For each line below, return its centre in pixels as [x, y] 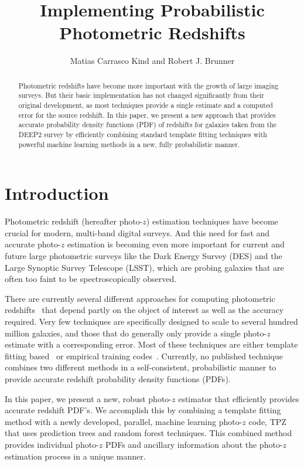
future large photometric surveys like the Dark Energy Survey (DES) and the [144, 256]
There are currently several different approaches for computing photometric [140, 298]
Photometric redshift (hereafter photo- [74, 221]
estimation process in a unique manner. [75, 456]
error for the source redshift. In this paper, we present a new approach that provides [147, 115]
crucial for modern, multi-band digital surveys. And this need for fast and [137, 232]
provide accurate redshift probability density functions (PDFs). [118, 378]
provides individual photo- [52, 444]
